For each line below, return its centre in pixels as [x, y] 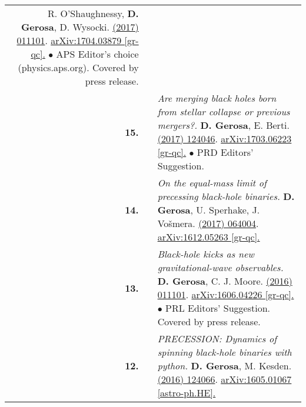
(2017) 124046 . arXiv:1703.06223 [224, 139]
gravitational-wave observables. [220, 267]
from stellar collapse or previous [224, 111]
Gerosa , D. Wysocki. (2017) [80, 27]
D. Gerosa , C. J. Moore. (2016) [225, 281]
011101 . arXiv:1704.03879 [69, 40]
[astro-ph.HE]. [187, 393]
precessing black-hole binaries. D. [226, 196]
